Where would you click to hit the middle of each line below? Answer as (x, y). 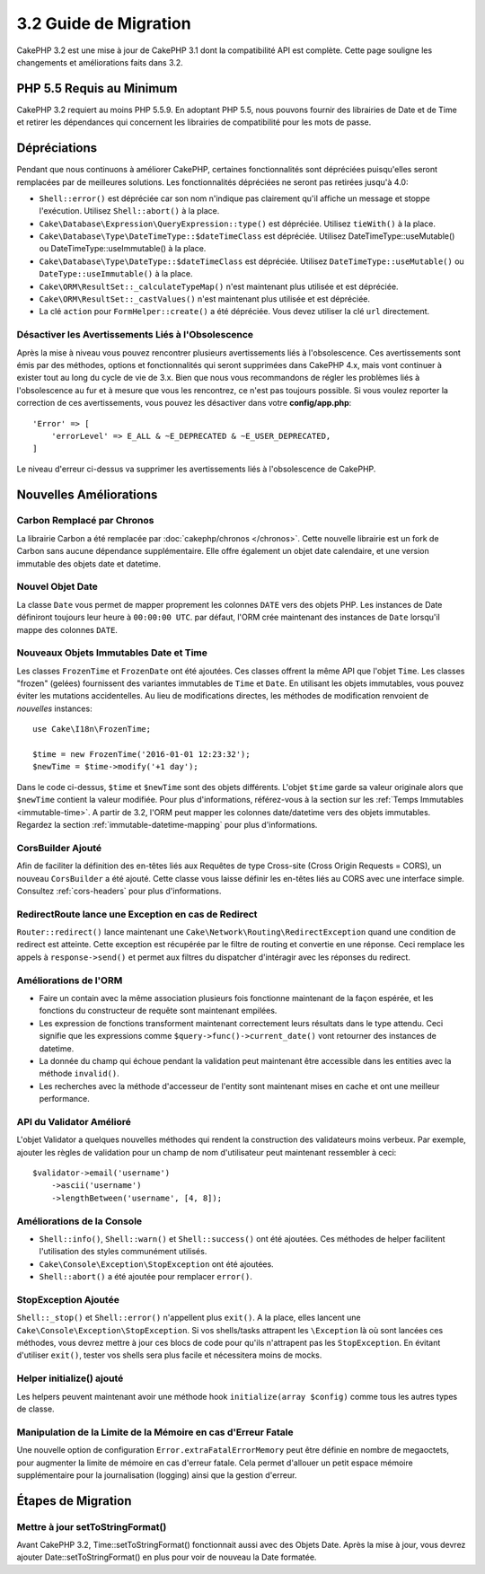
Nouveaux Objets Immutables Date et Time (112, 653)
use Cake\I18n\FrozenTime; (92, 729)
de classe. (35, 1409)
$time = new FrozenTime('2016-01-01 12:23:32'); (141, 755)
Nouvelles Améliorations (87, 494)
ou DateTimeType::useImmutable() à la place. (123, 249)
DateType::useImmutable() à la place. (116, 274)
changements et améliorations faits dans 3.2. (100, 62)
